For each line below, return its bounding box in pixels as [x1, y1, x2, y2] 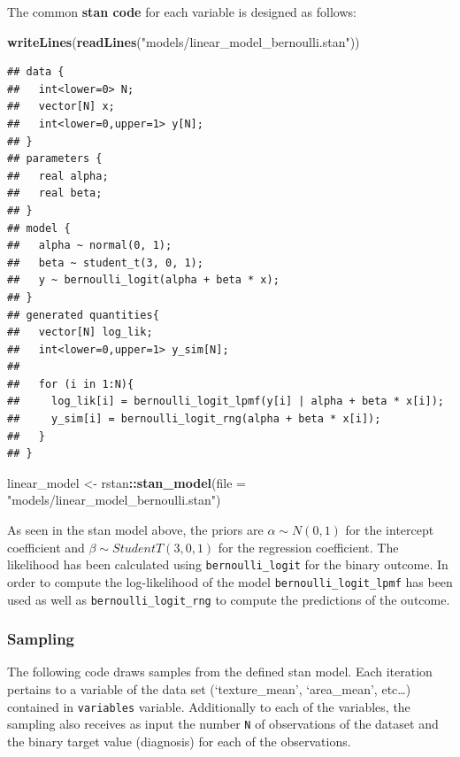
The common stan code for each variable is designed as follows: [7, 3, 356, 20]
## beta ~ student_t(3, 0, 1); [7, 256, 203, 269]
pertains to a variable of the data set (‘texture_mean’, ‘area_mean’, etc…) [7, 680, 411, 698]
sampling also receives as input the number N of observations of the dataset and [7, 715, 439, 733]
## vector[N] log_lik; [7, 326, 153, 339]
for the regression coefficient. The [218, 537, 399, 556]
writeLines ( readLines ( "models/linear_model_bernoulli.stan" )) [7, 32, 360, 50]
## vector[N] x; [7, 100, 115, 113]
